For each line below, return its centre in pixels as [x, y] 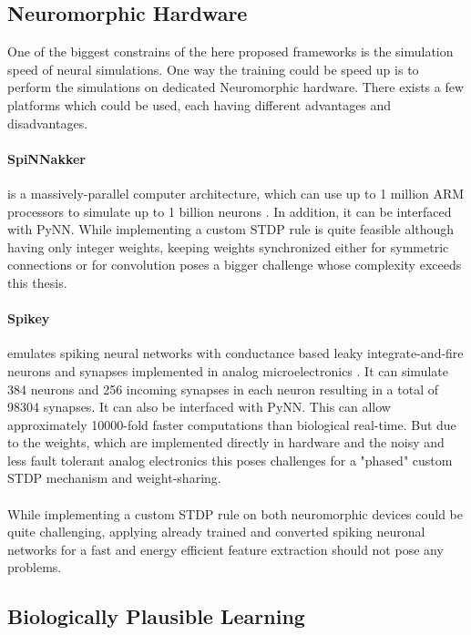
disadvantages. [48, 123]
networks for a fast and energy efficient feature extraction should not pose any [225, 549]
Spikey [29, 318]
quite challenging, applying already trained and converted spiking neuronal [216, 532]
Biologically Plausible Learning [156, 616]
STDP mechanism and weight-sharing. [114, 478]
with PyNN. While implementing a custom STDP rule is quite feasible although [231, 229]
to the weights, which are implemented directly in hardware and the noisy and [226, 442]
